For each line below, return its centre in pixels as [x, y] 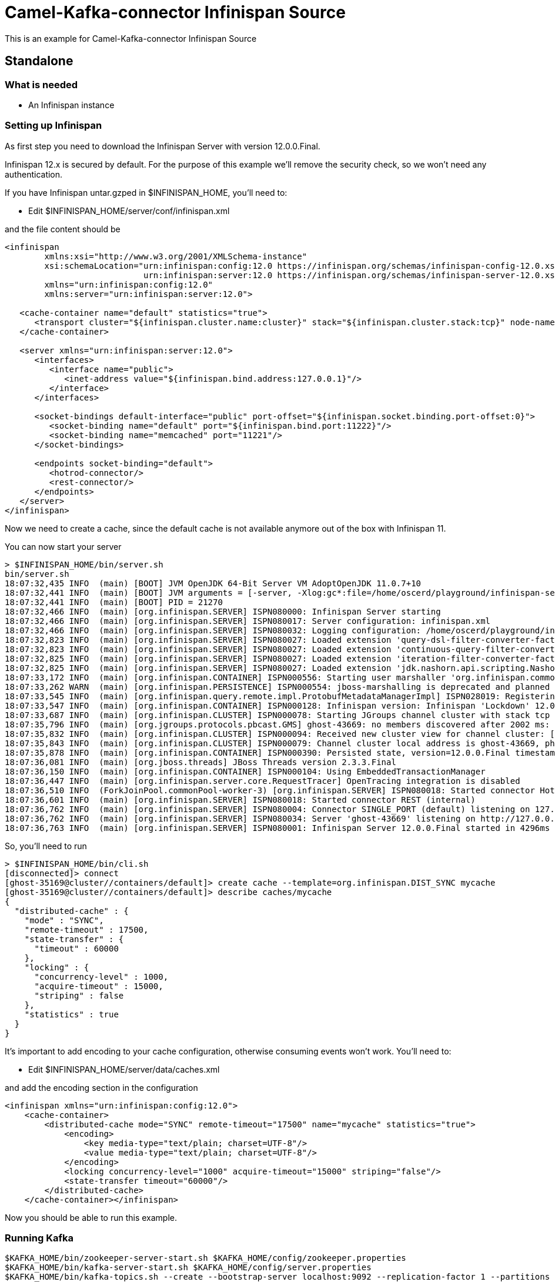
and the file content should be [63, 229]
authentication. [34, 174]
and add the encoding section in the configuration [101, 1087]
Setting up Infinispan [54, 126]
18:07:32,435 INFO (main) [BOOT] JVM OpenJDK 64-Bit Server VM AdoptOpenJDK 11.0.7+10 [213, 583]
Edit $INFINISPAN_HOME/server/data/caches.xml [124, 1069]
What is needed [41, 84]
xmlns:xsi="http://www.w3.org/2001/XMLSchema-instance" [176, 256]
